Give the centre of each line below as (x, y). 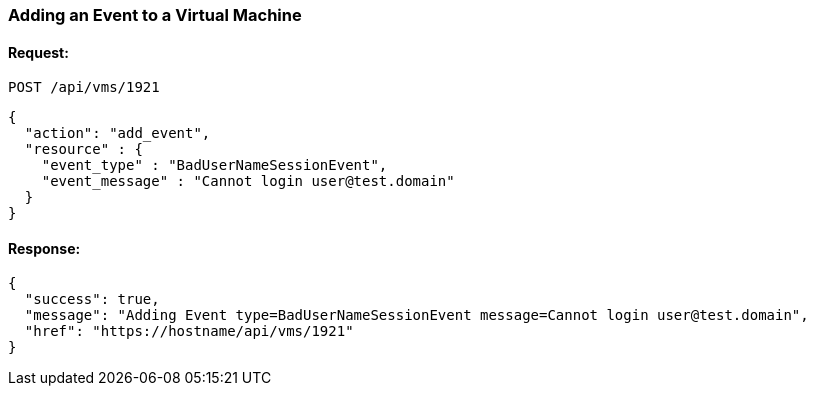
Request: (38, 52)
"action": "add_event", (117, 133)
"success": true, (92, 299)
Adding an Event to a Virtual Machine (155, 15)
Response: (44, 248)
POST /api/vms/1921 (84, 87)
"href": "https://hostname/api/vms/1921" (189, 331)
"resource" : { (83, 149)
